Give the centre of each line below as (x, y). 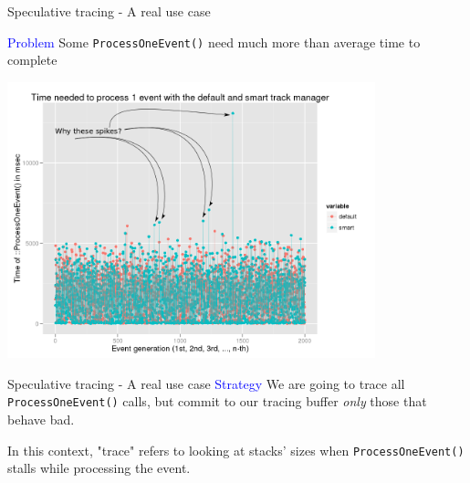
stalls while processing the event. (99, 468)
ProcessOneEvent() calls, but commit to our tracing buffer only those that (217, 401)
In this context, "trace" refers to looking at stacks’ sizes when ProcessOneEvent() (236, 450)
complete (32, 60)
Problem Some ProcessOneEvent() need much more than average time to (214, 42)
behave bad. (41, 420)
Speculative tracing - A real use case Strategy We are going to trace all (206, 383)
